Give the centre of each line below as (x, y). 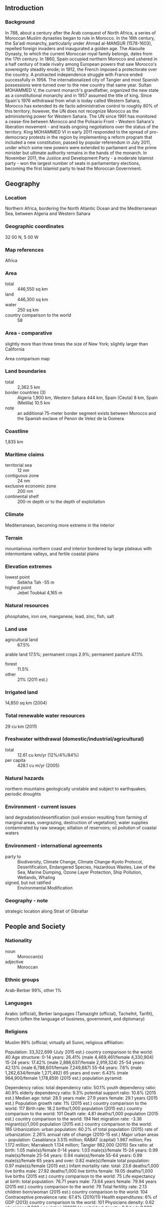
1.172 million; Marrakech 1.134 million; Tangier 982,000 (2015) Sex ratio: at (79, 1145)
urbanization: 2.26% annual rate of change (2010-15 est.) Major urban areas (82, 1134)
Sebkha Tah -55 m (36, 582)
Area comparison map (27, 358)
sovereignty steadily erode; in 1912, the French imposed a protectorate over (81, 69)
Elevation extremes (29, 566)
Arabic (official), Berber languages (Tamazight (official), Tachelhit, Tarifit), (79, 1014)
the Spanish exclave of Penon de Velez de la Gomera (71, 418)
